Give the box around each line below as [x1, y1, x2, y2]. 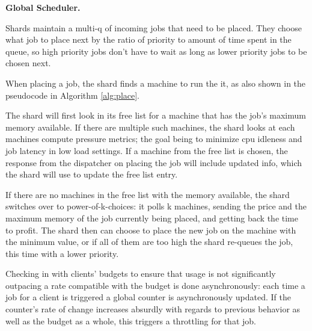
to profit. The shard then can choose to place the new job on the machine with [5, 223, 296, 236]
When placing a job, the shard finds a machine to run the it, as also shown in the [5, 76, 306, 89]
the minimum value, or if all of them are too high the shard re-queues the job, [5, 235, 293, 248]
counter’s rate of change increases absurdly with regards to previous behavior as [5, 303, 301, 315]
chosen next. [5, 57, 51, 69]
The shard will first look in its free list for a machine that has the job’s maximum [5, 109, 306, 122]
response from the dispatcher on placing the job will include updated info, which [5, 156, 302, 169]
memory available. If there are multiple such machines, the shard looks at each [5, 120, 295, 133]
